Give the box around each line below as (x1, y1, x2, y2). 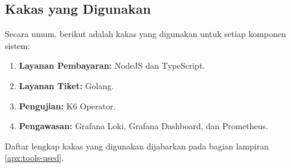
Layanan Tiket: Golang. (19, 79, 114, 91)
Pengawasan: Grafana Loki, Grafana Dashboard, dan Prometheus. (19, 120, 268, 132)
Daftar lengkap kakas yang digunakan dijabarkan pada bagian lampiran (5, 139, 269, 152)
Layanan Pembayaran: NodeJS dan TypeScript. (19, 59, 205, 72)
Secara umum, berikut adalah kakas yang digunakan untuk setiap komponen (5, 28, 286, 40)
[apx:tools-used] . (5, 151, 64, 164)
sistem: (5, 39, 31, 51)
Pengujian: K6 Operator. (19, 99, 116, 112)
